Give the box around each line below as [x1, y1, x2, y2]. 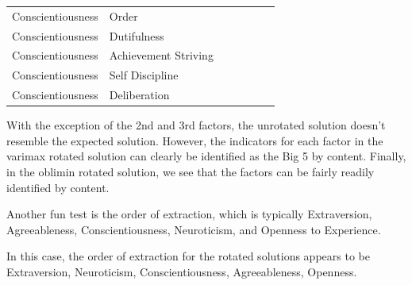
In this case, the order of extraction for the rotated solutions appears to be [6, 248, 370, 264]
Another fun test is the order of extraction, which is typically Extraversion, [6, 206, 372, 222]
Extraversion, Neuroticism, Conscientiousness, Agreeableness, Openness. [6, 263, 357, 279]
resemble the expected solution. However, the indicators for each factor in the [6, 132, 383, 148]
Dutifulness [109, 27, 164, 44]
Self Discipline [109, 67, 179, 83]
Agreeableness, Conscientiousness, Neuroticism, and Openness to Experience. [6, 221, 381, 237]
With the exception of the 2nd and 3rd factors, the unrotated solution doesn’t [6, 117, 386, 133]
